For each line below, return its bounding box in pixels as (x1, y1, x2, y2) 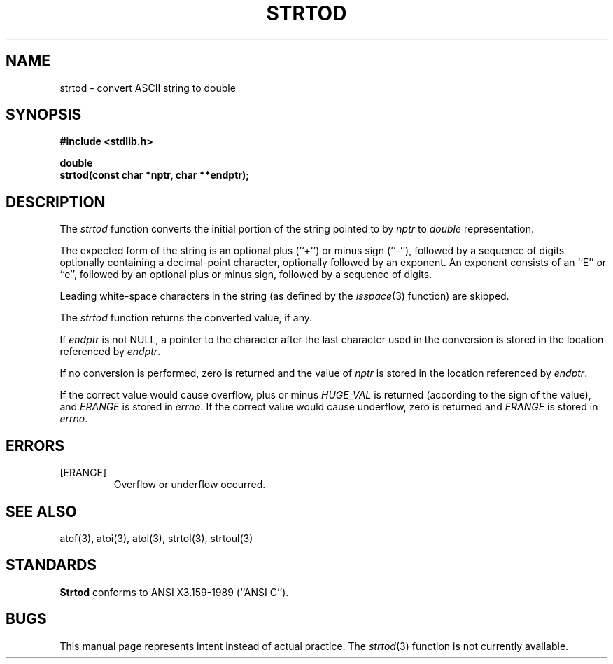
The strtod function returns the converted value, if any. (59, 312, 313, 324)
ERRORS (6, 436, 65, 455)
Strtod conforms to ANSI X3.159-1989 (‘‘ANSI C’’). (59, 586, 289, 598)
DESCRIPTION (6, 193, 106, 211)
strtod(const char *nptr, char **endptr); (59, 169, 250, 181)
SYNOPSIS (6, 106, 82, 124)
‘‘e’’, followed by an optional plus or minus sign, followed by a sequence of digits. (59, 268, 432, 281)
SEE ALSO (6, 502, 77, 520)
